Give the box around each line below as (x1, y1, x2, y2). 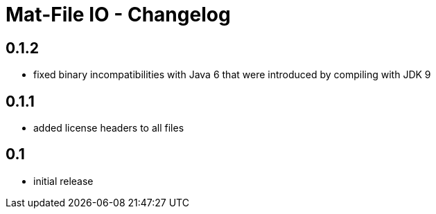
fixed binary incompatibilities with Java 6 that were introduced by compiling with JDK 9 (33, 69, 431, 81)
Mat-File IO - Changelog (6, 3, 231, 26)
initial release (33, 175, 94, 187)
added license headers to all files (33, 122, 184, 134)
